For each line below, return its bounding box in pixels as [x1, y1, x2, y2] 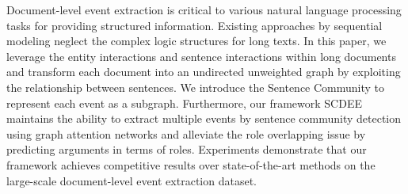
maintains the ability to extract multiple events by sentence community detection [6, 110, 402, 127]
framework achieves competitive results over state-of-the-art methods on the [6, 156, 376, 173]
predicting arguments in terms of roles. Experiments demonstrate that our [6, 141, 367, 158]
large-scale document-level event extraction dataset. [6, 172, 257, 188]
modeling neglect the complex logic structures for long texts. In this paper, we [6, 32, 387, 49]
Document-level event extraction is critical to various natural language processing [6, 2, 402, 17]
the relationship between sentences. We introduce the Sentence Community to [6, 78, 385, 95]
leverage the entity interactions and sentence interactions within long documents [6, 48, 396, 64]
